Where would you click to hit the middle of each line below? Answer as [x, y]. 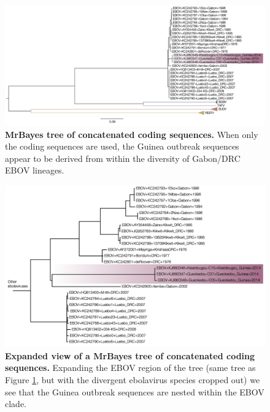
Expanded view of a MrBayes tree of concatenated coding [130, 355]
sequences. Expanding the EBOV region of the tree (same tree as [130, 368]
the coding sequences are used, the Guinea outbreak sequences [122, 146]
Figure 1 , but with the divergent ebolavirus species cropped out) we [133, 380]
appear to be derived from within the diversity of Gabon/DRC [123, 158]
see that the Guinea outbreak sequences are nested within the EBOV [135, 391]
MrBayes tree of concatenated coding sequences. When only [132, 134]
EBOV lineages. [35, 170]
